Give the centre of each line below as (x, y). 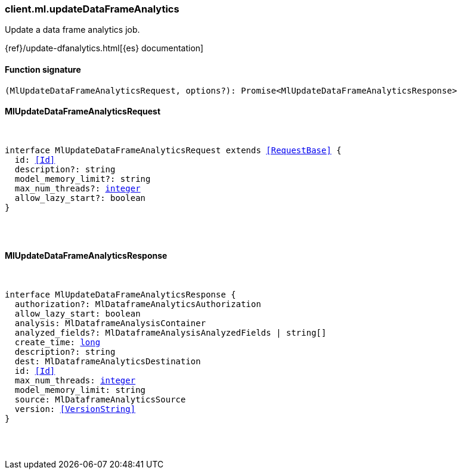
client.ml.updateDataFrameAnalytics (92, 9)
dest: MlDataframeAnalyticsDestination (108, 362)
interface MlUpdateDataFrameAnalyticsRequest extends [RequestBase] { (173, 150)
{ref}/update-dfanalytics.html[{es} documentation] (104, 48)
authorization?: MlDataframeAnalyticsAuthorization (138, 304)
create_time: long (58, 343)
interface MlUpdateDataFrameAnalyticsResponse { (120, 295)
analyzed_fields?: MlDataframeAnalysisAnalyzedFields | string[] (170, 333)
